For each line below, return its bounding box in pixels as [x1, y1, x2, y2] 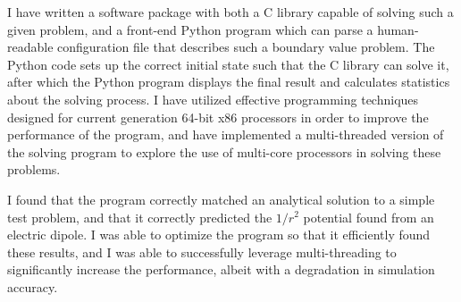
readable [7, 38, 54, 56]
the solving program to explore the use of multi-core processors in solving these [7, 142, 441, 161]
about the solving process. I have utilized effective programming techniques [7, 89, 419, 108]
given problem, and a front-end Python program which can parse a [7, 20, 373, 38]
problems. [7, 160, 61, 179]
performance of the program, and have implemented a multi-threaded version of [7, 125, 444, 144]
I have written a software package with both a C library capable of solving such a [7, 3, 454, 21]
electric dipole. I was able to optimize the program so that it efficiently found [7, 225, 431, 244]
